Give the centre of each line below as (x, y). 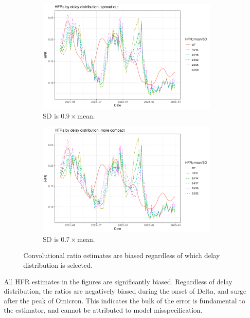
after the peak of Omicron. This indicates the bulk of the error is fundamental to (125, 300)
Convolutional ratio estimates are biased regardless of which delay (122, 255)
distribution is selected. (58, 265)
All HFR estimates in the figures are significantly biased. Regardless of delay (118, 281)
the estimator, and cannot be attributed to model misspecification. (103, 310)
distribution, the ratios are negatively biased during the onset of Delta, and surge (125, 291)
